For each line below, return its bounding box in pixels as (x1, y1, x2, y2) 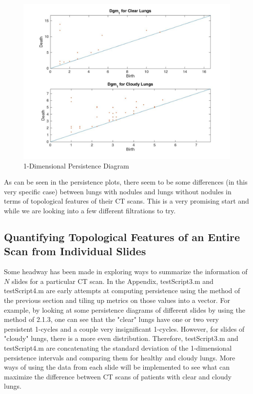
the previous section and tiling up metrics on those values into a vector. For (4, 295, 230, 305)
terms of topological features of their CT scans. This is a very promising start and (4, 196, 249, 206)
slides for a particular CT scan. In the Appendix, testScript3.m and (11, 276, 214, 286)
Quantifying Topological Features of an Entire (4, 229, 240, 244)
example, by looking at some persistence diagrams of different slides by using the (4, 304, 245, 315)
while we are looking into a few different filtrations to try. (4, 205, 176, 215)
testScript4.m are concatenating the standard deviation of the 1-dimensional (4, 342, 232, 353)
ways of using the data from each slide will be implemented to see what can (4, 362, 230, 372)
